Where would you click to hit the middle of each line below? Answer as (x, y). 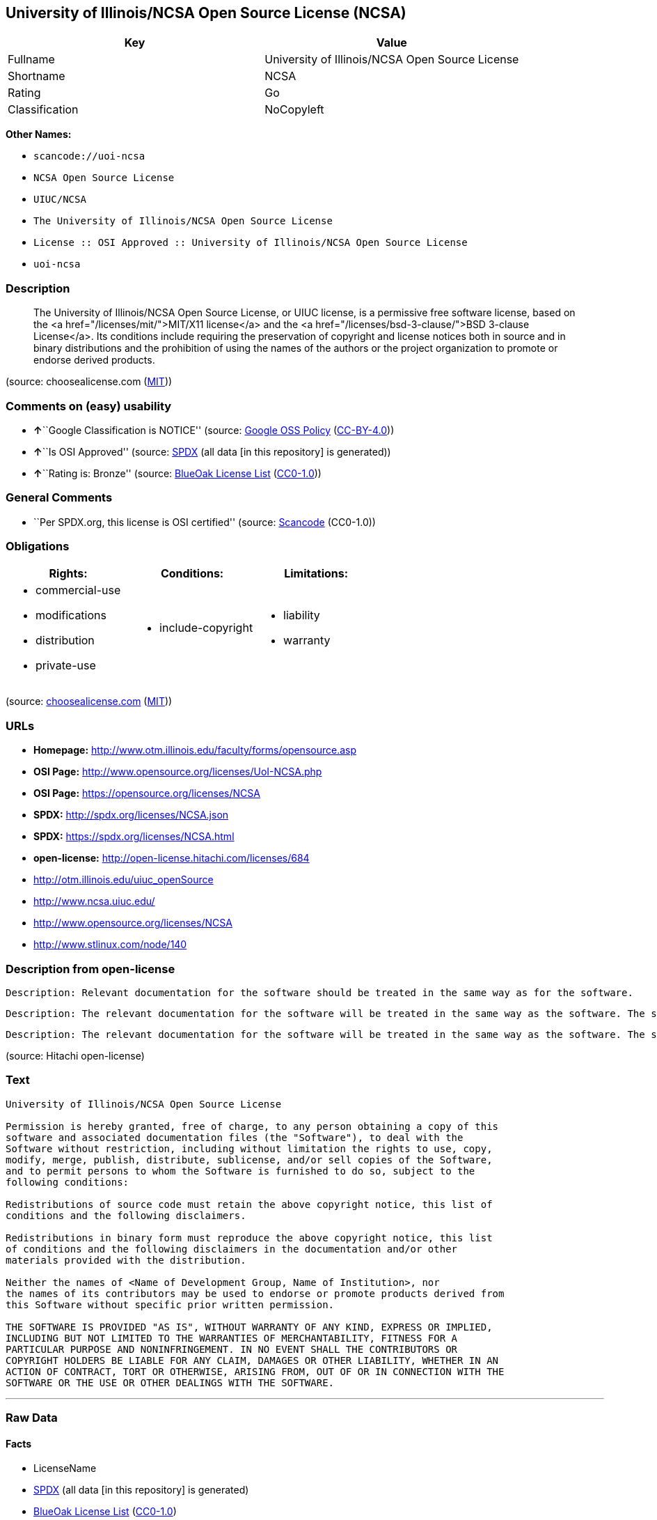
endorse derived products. (94, 360)
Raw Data (32, 1418)
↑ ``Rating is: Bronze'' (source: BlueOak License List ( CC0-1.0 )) (177, 473)
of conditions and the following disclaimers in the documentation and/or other (232, 1249)
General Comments (59, 498)
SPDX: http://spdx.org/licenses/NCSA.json (131, 815)
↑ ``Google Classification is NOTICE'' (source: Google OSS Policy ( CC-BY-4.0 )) (214, 430)
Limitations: (316, 574)
